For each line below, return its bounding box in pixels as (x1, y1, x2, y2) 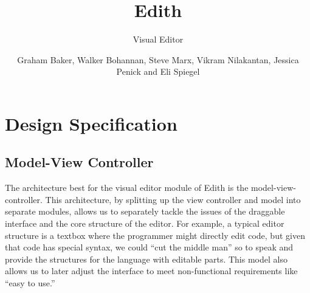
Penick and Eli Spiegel (116, 65, 200, 78)
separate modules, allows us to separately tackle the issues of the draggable (5, 205, 285, 218)
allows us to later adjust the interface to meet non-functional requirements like (5, 264, 298, 277)
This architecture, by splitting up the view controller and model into (45, 193, 301, 205)
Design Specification (5, 111, 177, 136)
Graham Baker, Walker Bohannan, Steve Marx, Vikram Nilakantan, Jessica (17, 53, 299, 66)
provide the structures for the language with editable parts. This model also (5, 252, 288, 265)
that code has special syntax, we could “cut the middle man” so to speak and (5, 241, 294, 253)
